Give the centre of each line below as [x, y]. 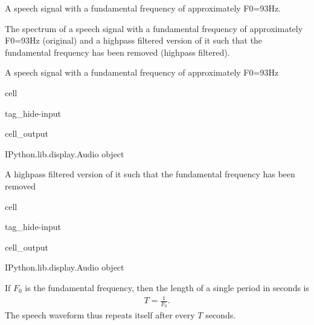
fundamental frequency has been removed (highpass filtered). [117, 52]
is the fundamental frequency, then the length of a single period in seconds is [167, 287]
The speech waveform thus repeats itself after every [100, 315]
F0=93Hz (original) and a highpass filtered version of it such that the [134, 40]
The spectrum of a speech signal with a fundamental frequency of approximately [154, 28]
